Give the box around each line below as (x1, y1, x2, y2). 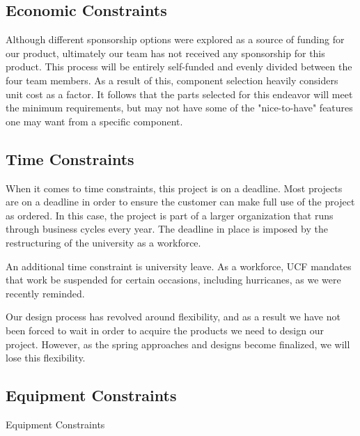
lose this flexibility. (6, 350, 86, 365)
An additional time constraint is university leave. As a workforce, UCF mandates (6, 258, 352, 273)
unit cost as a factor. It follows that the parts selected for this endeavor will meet (6, 86, 353, 101)
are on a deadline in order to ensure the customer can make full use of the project (6, 194, 355, 209)
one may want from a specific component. (6, 114, 183, 128)
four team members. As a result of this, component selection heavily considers (6, 72, 338, 87)
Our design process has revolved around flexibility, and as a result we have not (6, 309, 341, 324)
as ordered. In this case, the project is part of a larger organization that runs (6, 208, 334, 222)
